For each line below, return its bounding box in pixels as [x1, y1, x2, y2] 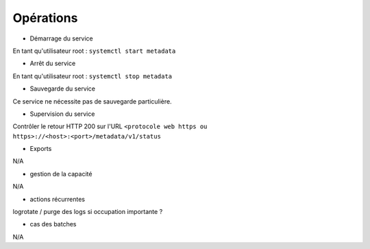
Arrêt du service [29, 59, 76, 68]
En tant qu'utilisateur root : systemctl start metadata [12, 47, 176, 55]
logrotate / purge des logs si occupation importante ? [12, 208, 163, 216]
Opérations [12, 10, 78, 25]
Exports [29, 145, 52, 153]
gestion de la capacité [29, 169, 92, 178]
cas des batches [29, 220, 77, 228]
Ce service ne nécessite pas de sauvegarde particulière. [12, 97, 172, 106]
